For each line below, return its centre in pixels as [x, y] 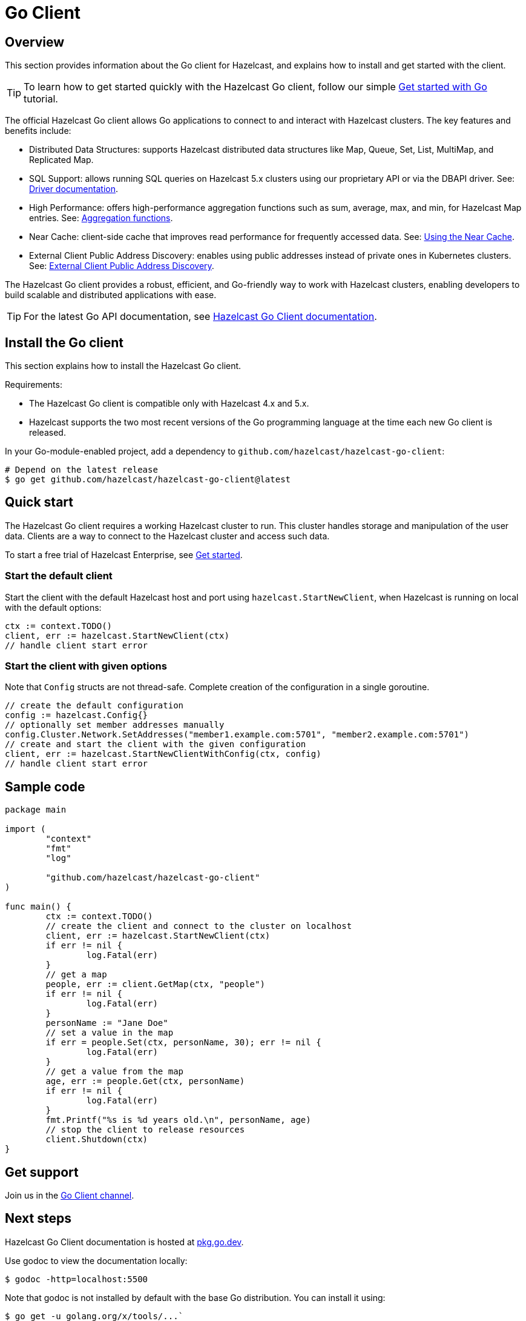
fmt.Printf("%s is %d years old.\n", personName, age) [178, 1120]
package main [36, 810]
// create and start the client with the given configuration [156, 744]
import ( [25, 829]
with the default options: [53, 607]
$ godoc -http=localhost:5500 [77, 1279]
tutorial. [41, 99]
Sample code [45, 787]
